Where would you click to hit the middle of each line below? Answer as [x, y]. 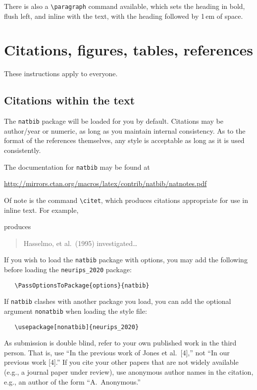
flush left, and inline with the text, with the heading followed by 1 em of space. [124, 16]
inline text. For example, [41, 210]
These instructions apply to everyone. [61, 73]
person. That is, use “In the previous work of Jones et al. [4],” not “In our [117, 352]
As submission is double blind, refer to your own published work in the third [120, 343]
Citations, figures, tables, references [128, 50]
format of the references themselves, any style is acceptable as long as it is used [124, 140]
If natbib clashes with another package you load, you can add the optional [118, 301]
